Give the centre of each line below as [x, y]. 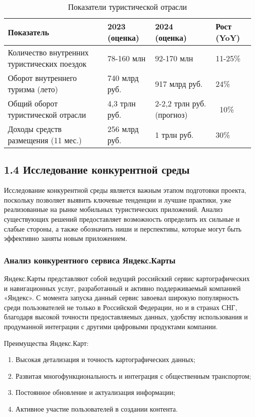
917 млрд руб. [179, 83]
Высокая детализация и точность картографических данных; [105, 359]
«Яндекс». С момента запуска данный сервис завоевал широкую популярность [121, 298]
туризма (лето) [33, 89]
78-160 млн [127, 58]
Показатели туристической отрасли [127, 7]
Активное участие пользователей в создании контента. [97, 408]
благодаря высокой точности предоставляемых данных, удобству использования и [126, 317]
